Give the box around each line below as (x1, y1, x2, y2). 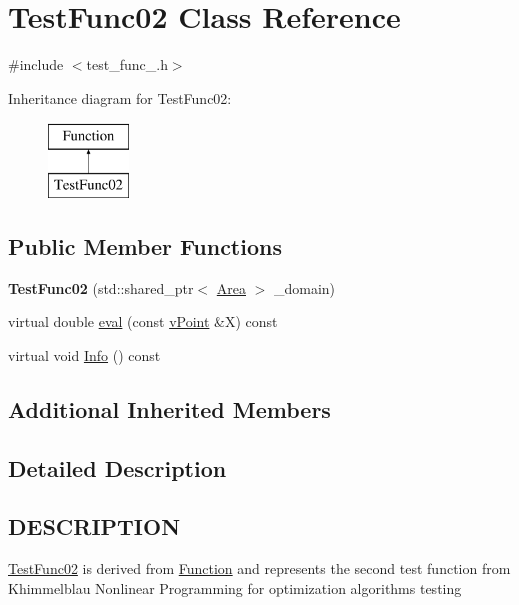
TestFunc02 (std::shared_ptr (8, 277, 194, 298)
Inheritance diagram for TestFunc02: (8, 87, 232, 108)
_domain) (273, 277, 336, 298)
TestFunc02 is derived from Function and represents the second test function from (8, 558, 511, 579)
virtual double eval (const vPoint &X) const (8, 311, 278, 332)
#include (8, 54, 64, 75)
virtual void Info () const (8, 344, 161, 365)
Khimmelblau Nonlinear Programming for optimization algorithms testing (8, 577, 462, 598)
